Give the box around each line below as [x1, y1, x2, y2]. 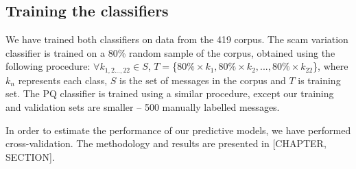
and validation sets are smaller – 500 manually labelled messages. [5, 100, 280, 114]
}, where [313, 59, 348, 73]
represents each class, [18, 73, 108, 87]
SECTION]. [5, 149, 55, 164]
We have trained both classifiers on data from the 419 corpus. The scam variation [5, 32, 348, 47]
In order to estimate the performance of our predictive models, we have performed [5, 122, 351, 137]
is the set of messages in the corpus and [119, 73, 286, 87]
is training [298, 73, 341, 87]
